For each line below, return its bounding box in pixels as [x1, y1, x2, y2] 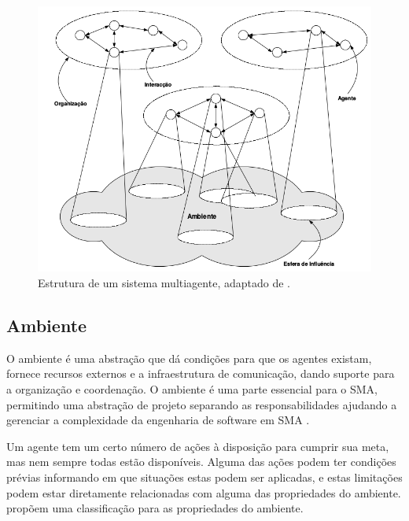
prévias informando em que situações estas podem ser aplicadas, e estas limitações [6, 468, 403, 485]
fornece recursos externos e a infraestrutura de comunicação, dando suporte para [6, 365, 395, 382]
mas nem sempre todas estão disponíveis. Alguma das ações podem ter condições [6, 453, 396, 470]
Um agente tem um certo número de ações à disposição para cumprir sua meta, [6, 438, 389, 454]
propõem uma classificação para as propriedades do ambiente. [6, 500, 304, 516]
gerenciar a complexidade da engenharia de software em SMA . [6, 412, 310, 428]
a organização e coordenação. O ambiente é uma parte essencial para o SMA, [6, 380, 378, 397]
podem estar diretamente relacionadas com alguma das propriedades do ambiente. [6, 484, 401, 501]
